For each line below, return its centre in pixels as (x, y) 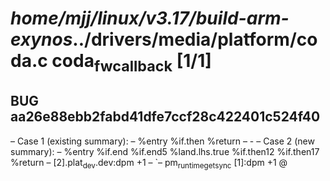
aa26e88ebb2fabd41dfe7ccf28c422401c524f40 (165, 117)
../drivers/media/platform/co (195, 39)
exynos (41, 39)
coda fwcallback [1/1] (131, 63)
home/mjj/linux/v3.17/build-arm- (150, 18)
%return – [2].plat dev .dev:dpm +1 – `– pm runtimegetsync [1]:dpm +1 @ (149, 163)
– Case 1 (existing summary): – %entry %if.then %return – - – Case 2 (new (162, 141)
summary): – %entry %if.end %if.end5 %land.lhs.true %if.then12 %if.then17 (165, 151)
